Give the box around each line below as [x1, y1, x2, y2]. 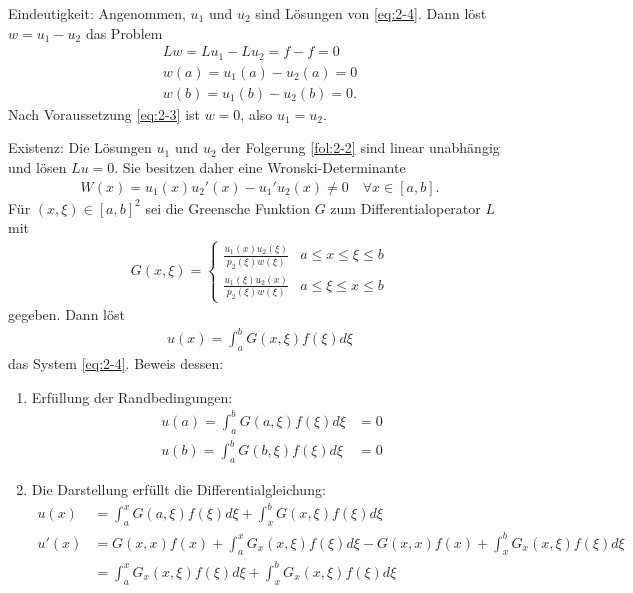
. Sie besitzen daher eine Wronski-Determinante [114, 156, 406, 177]
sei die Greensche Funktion [145, 197, 311, 218]
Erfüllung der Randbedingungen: [31, 386, 233, 407]
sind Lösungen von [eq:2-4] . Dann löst [255, 3, 487, 23]
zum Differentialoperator [330, 197, 481, 218]
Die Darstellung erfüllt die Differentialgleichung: [31, 479, 326, 500]
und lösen [8, 156, 67, 177]
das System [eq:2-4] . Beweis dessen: [8, 353, 224, 374]
